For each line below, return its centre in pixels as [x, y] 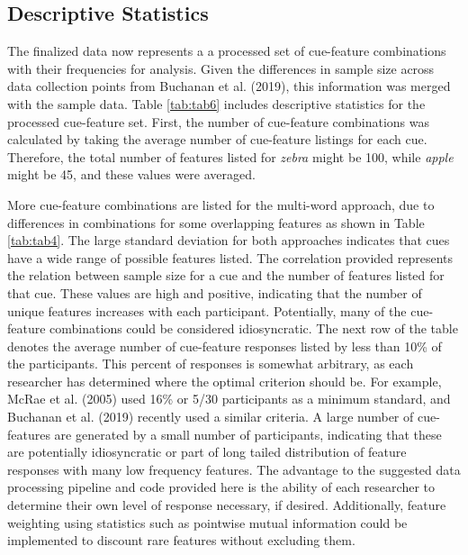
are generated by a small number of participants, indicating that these [248, 434]
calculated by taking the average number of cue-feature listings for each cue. [217, 139]
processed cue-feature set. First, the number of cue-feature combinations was [219, 121]
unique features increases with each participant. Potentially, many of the [207, 310]
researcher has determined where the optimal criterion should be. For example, [225, 381]
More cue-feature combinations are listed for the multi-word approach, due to [221, 204]
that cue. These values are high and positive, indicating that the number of [215, 292]
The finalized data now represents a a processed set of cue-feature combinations [227, 51]
